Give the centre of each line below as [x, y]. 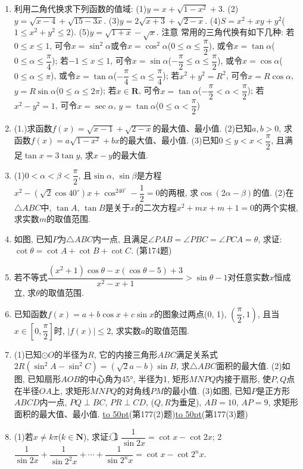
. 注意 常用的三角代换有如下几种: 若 [225, 32]
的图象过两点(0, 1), [190, 313]
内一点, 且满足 [121, 238]
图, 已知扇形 [38, 379]
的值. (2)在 [274, 193]
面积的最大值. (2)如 [253, 366]
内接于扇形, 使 [243, 379]
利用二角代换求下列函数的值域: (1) [80, 8]
